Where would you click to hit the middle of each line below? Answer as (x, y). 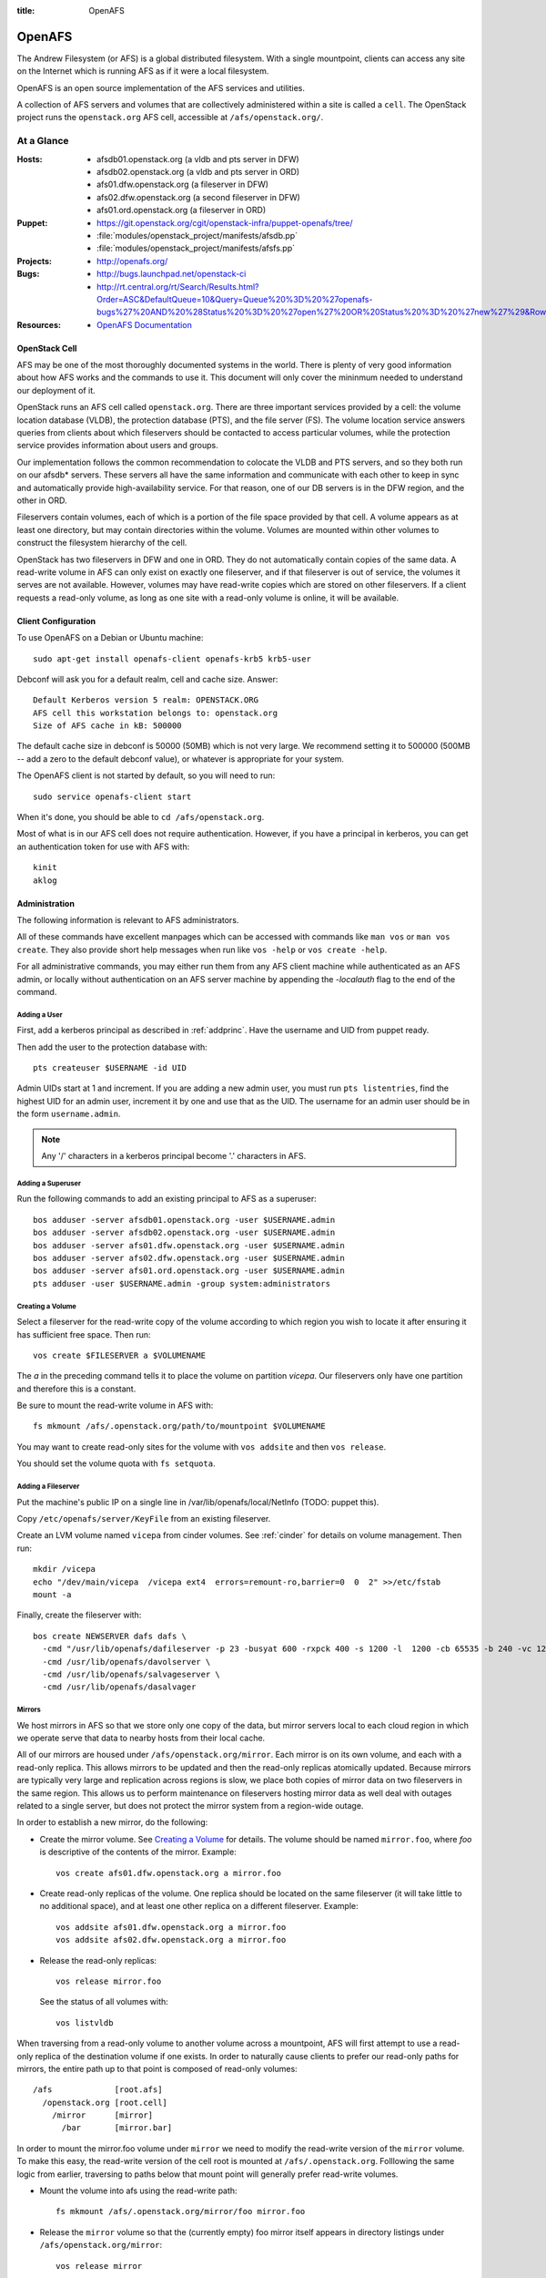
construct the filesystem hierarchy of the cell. (102, 543)
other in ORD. (42, 500)
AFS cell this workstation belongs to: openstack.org (155, 713)
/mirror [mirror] (102, 2115)
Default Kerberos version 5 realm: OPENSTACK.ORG (146, 700)
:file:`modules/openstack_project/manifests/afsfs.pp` (196, 248)
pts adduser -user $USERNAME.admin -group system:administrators (182, 1283)
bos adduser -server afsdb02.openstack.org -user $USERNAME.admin (184, 1233)
